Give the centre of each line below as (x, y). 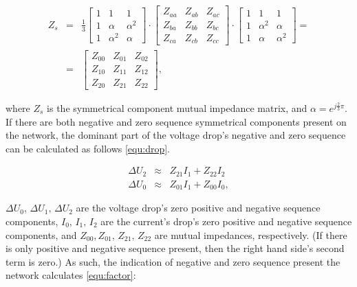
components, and (41, 234)
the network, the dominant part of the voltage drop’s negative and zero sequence (176, 135)
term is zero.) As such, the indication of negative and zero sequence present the (173, 261)
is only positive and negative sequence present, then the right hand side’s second (175, 248)
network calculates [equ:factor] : (71, 275)
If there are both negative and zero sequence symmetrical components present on (176, 121)
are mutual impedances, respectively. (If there (251, 234)
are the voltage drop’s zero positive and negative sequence (198, 208)
